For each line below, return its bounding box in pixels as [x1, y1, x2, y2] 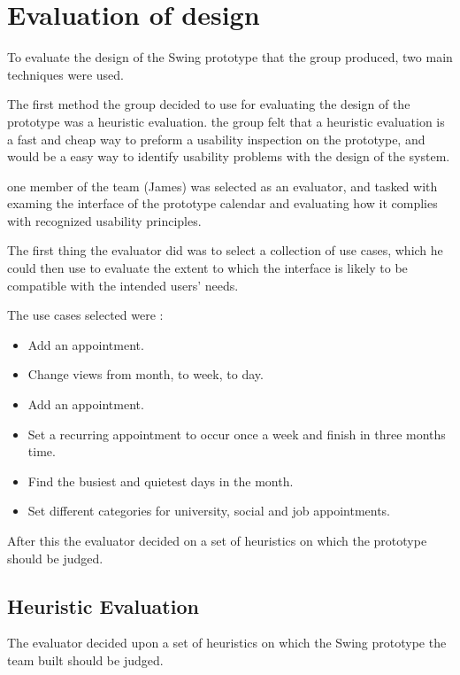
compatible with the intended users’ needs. [7, 275, 239, 294]
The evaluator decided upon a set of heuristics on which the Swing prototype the [7, 633, 447, 652]
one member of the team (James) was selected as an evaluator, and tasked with [7, 176, 438, 195]
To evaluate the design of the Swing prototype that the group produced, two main [7, 48, 453, 66]
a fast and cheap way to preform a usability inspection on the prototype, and [7, 129, 425, 148]
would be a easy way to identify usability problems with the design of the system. [7, 147, 450, 166]
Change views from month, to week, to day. [27, 365, 264, 384]
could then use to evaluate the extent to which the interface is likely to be [7, 259, 408, 277]
